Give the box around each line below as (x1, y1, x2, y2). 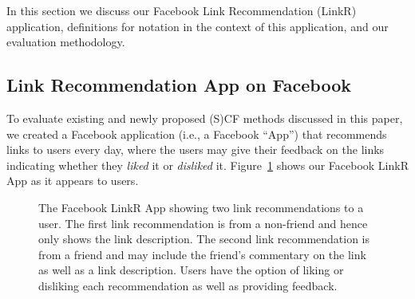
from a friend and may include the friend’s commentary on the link (38, 246, 366, 262)
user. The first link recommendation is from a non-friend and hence (38, 214, 368, 231)
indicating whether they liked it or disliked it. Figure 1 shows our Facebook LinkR (6, 156, 409, 173)
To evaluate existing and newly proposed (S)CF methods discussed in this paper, (6, 109, 403, 126)
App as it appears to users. (6, 172, 139, 189)
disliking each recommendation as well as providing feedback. (38, 277, 338, 293)
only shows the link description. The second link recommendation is (38, 230, 370, 247)
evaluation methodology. (6, 33, 125, 50)
